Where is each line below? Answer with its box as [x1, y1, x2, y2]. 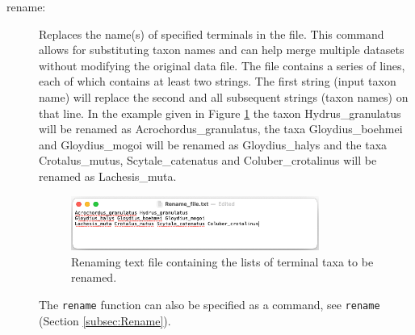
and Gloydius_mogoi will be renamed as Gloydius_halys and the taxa [39, 136, 388, 153]
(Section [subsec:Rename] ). [39, 312, 171, 329]
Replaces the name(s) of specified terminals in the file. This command [39, 25, 384, 42]
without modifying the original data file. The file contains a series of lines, [39, 57, 405, 73]
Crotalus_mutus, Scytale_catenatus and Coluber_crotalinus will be [39, 152, 377, 169]
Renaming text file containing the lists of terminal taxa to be [71, 253, 374, 270]
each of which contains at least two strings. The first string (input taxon [39, 73, 396, 90]
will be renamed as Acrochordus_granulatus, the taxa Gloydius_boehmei [39, 120, 403, 137]
